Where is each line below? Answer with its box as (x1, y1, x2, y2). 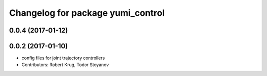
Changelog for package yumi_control (9, 7, 165, 18)
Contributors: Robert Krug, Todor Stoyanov (21, 62, 109, 68)
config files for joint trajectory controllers (21, 55, 105, 61)
